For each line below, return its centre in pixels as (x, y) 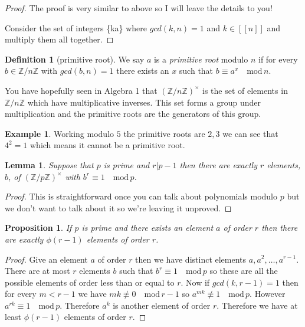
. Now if (195, 282)
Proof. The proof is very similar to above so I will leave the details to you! (139, 8)
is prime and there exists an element (147, 228)
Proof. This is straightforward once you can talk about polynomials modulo (141, 196)
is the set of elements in (245, 90)
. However (268, 294)
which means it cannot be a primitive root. (108, 145)
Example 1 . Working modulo (60, 133)
